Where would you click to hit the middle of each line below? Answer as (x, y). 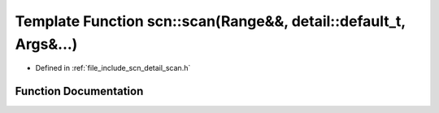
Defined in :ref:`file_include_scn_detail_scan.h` (113, 68)
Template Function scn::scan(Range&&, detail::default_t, (210, 21)
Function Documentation (79, 91)
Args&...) (46, 44)
